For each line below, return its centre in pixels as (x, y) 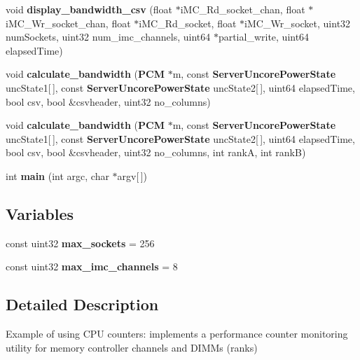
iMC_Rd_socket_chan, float (243, 9)
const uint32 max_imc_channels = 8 (92, 266)
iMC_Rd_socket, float (188, 23)
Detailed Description (82, 304)
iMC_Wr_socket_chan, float (68, 23)
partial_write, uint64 (264, 37)
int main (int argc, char (57, 175)
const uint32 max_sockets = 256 (80, 243)
